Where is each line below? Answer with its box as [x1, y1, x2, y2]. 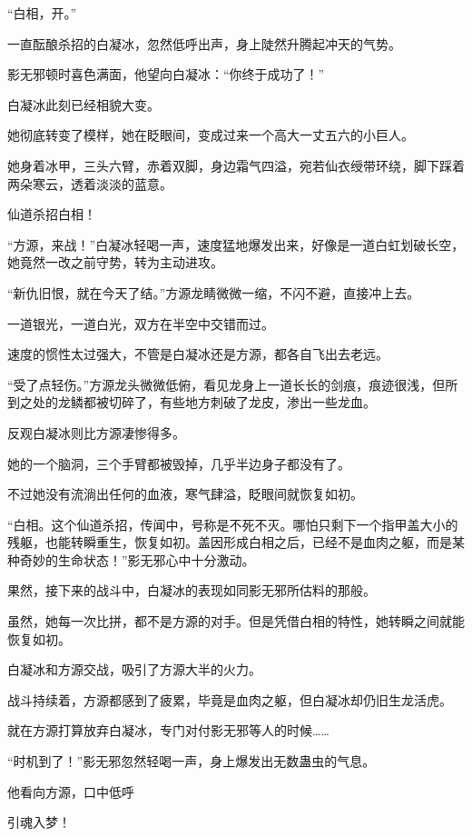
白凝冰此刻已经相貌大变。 [7, 95, 160, 114]
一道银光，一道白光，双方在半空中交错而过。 [7, 314, 274, 333]
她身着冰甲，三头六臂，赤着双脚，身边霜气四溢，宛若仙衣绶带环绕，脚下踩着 [7, 155, 465, 174]
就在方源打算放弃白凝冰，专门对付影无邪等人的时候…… [7, 721, 329, 740]
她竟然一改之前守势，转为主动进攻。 [7, 253, 223, 272]
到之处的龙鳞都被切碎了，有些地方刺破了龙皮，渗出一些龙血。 [7, 393, 376, 412]
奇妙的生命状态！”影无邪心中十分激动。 [19, 550, 255, 569]
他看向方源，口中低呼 [7, 782, 134, 801]
